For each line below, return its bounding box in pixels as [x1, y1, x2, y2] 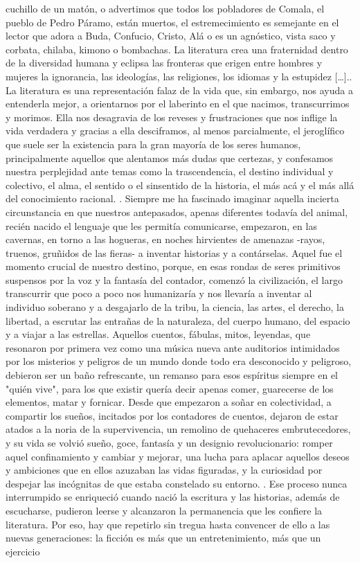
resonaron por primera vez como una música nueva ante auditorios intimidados [6, 340, 340, 355]
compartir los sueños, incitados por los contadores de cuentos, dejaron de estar [6, 408, 339, 422]
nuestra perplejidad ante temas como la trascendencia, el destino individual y [6, 164, 334, 179]
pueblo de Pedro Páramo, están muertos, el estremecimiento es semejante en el [6, 15, 339, 29]
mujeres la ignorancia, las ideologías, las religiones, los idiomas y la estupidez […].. [6, 69, 352, 83]
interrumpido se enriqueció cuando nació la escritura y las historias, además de [6, 490, 340, 504]
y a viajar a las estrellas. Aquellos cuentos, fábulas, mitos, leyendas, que [6, 327, 311, 341]
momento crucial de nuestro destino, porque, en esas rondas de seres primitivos [6, 259, 341, 274]
